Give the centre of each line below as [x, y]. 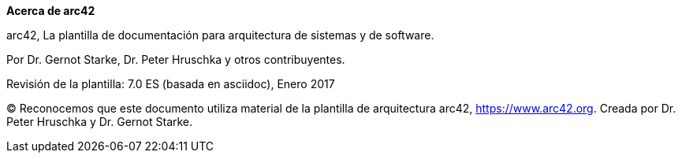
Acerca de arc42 [51, 11]
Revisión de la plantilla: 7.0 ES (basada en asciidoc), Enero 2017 [171, 84]
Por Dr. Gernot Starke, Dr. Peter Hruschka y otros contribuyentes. [176, 59]
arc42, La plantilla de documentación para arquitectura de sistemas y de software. [220, 35]
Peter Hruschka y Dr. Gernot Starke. [100, 122]
